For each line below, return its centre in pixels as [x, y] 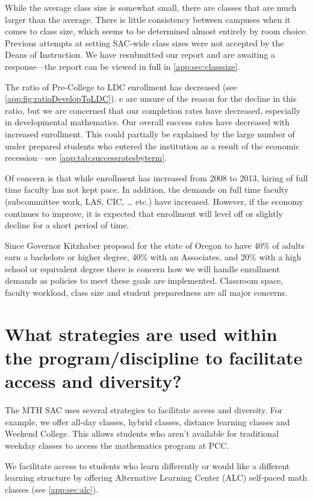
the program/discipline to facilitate [154, 358]
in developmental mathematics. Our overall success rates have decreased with [147, 122]
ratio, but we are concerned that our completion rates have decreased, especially [153, 110]
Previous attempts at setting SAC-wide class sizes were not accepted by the [144, 42]
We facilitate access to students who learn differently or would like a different [147, 465]
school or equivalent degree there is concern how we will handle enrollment [142, 268]
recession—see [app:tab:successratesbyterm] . [86, 158]
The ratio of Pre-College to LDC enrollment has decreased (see [121, 86]
